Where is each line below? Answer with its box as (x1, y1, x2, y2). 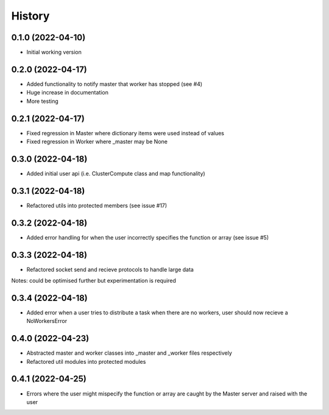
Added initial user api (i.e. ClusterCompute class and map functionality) (26, 169, 205, 177)
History (11, 9, 50, 23)
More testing (26, 98, 59, 105)
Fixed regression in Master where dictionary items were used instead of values (26, 129, 225, 137)
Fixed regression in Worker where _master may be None (26, 138, 168, 146)
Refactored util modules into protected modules (26, 358, 146, 365)
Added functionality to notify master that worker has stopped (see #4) (26, 80, 203, 88)
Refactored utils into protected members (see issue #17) (26, 202, 168, 209)
